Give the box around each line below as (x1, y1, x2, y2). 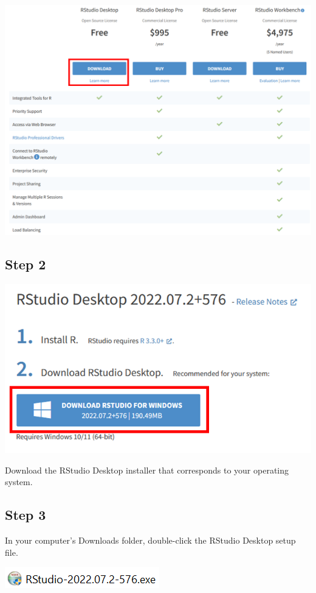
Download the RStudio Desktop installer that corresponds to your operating (5, 463, 289, 476)
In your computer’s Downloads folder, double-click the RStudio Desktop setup (5, 533, 296, 546)
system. (5, 475, 33, 488)
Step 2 (5, 255, 46, 274)
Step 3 (5, 505, 46, 524)
